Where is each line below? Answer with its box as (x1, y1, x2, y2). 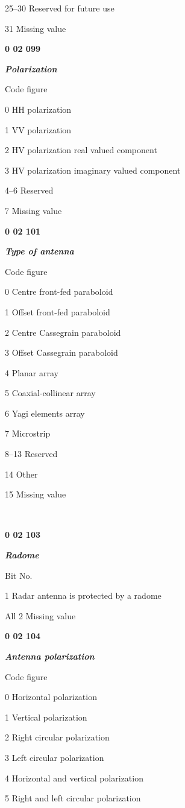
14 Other (5, 467, 38, 480)
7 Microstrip (5, 427, 51, 440)
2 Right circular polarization (5, 731, 110, 743)
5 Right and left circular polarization (5, 792, 141, 804)
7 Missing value (5, 204, 62, 216)
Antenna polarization (5, 650, 95, 662)
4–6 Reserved (5, 184, 54, 197)
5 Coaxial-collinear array (5, 387, 96, 399)
